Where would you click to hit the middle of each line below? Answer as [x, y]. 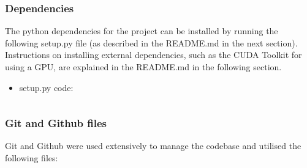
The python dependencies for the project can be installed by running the [142, 31]
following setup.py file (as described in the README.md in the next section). [151, 42]
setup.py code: [46, 87]
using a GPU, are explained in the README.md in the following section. [143, 67]
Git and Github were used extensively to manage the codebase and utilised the [153, 146]
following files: [32, 158]
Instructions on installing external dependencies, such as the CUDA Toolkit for [153, 55]
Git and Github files [56, 123]
